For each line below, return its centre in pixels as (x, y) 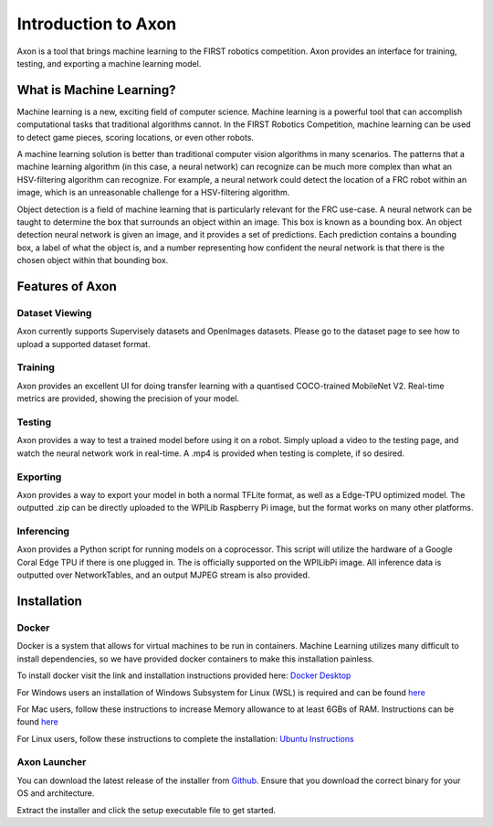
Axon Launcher (52, 762)
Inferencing (43, 532)
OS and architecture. (56, 793)
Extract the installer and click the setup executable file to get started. (147, 810)
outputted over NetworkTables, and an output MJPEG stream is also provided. (163, 575)
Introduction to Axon (97, 24)
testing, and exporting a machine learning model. (109, 63)
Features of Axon (67, 286)
